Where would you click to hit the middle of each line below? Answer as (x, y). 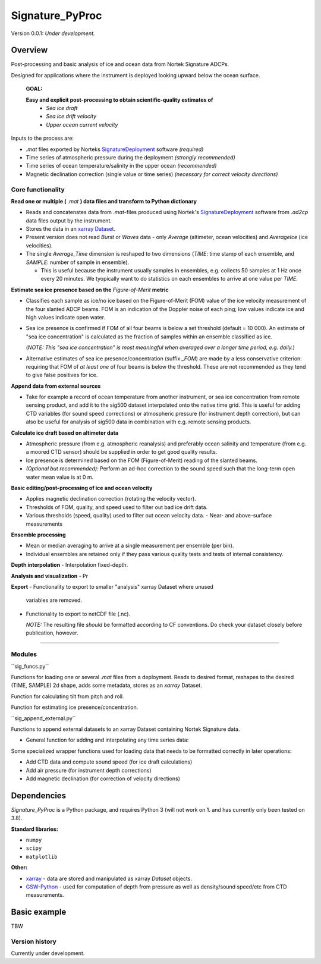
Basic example (39, 912)
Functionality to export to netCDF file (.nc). (78, 614)
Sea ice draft (62, 108)
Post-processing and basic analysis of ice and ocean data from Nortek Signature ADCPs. (120, 64)
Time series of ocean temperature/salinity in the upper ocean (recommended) (121, 166)
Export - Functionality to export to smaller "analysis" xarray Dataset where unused (112, 586)
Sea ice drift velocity (71, 117)
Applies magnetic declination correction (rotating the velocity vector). (111, 499)
